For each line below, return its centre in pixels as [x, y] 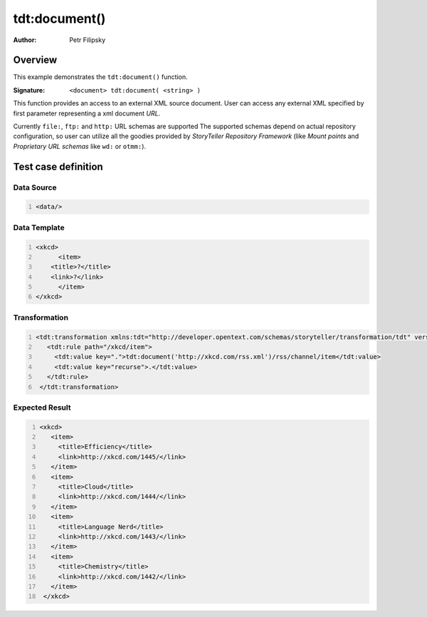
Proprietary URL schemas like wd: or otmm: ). [79, 146]
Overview [35, 60]
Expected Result [42, 408]
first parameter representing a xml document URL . [87, 113]
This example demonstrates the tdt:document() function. [100, 77]
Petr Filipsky [88, 40]
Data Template [39, 227]
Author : [25, 40]
